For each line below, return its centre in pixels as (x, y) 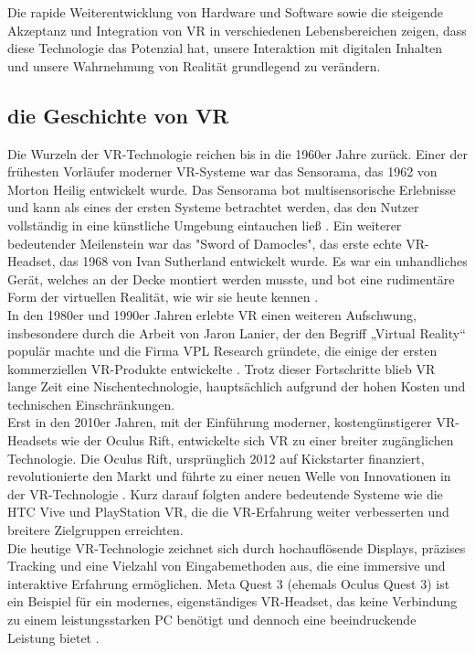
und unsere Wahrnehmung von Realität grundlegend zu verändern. (194, 65)
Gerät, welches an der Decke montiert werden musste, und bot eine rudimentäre (231, 278)
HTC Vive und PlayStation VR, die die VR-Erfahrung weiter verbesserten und (228, 512)
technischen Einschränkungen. (91, 404)
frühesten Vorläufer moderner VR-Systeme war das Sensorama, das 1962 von (222, 171)
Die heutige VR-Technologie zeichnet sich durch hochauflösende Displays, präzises (237, 547)
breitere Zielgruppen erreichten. (95, 530)
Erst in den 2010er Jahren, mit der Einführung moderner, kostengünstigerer (220, 422)
